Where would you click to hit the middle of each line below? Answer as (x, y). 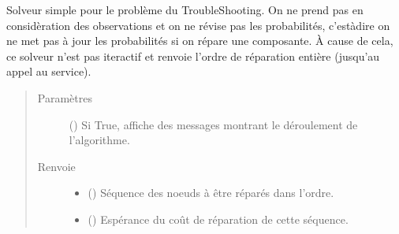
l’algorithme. (99, 140)
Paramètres (65, 97)
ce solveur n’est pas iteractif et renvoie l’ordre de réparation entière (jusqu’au (193, 56)
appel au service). (49, 71)
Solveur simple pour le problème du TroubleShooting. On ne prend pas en (185, 9)
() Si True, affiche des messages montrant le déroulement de (213, 124)
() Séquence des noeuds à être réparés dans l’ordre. (211, 193)
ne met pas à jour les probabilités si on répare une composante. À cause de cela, (200, 41)
